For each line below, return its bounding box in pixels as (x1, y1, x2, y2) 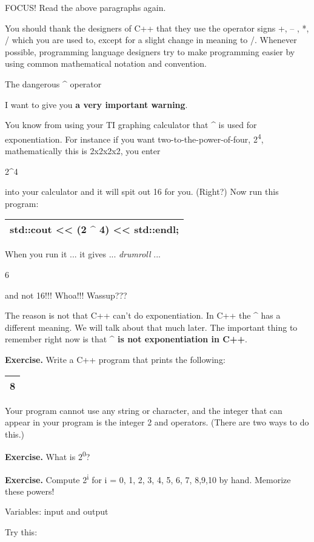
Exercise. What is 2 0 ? (5, 449, 90, 462)
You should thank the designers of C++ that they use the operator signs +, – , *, (5, 21, 309, 34)
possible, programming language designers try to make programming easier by (5, 45, 295, 58)
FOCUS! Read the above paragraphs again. (5, 1, 166, 13)
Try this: (5, 526, 38, 538)
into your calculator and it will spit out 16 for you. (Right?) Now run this (5, 185, 279, 198)
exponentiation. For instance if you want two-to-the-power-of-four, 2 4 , (5, 130, 264, 145)
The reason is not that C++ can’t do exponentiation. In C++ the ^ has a (5, 309, 281, 322)
